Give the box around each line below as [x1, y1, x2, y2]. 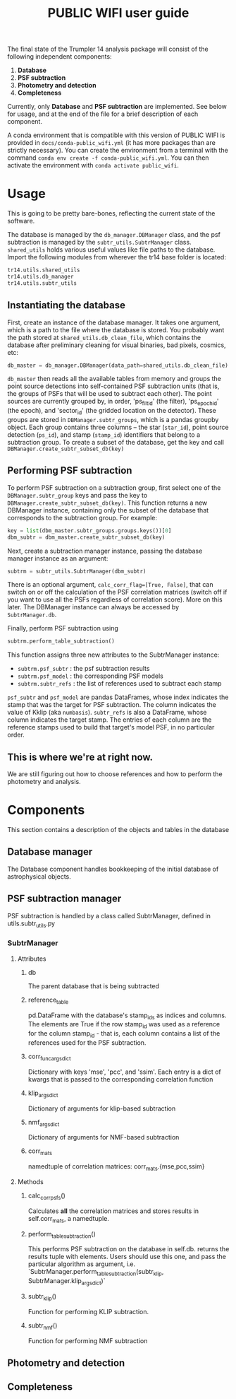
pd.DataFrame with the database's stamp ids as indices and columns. [27, 1011, 227, 1021]
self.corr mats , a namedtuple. [27, 1214, 109, 1224]
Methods [17, 1177, 44, 1186]
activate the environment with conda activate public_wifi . [7, 161, 180, 170]
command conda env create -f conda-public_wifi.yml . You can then [7, 153, 209, 162]
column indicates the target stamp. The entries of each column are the [7, 715, 212, 724]
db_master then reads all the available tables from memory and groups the [7, 375, 222, 383]
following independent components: [7, 52, 112, 61]
